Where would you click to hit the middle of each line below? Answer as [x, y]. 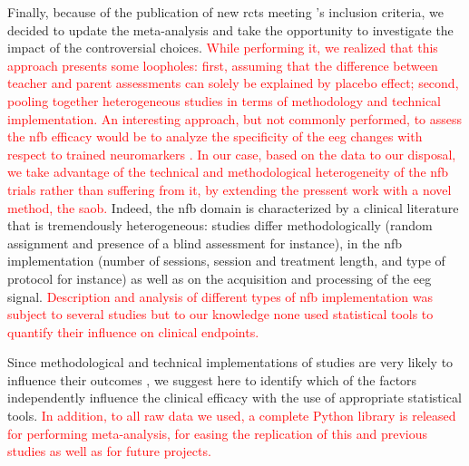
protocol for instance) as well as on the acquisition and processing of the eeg [220, 278]
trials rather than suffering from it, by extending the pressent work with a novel [230, 189]
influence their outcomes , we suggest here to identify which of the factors [212, 379]
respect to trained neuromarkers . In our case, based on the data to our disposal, [232, 154]
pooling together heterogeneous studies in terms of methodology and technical [224, 100]
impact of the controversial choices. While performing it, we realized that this [223, 48]
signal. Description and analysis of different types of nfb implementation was [220, 296]
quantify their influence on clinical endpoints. [133, 331]
